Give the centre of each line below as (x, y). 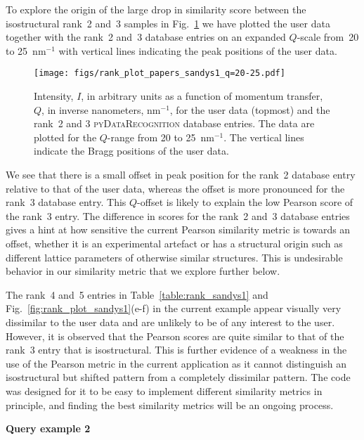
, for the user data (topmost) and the (250, 109)
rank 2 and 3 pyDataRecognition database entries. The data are (174, 123)
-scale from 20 (328, 37)
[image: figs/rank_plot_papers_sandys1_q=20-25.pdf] (160, 73)
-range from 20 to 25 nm (161, 137)
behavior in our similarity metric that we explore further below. (143, 271)
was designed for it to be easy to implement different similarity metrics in (164, 390)
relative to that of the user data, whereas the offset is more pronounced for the (175, 188)
